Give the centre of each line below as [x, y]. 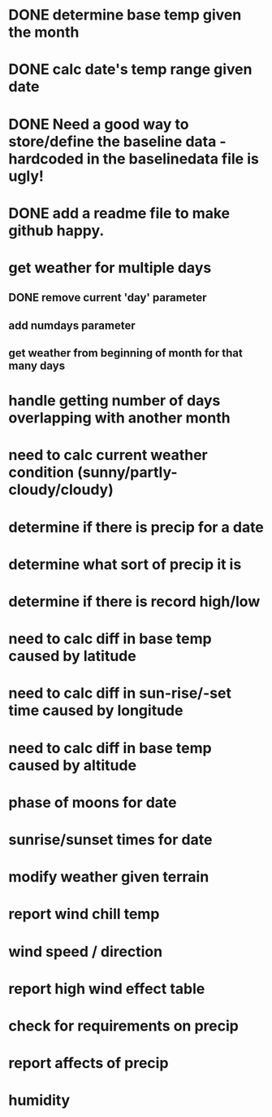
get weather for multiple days [110, 267]
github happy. [56, 230]
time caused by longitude [96, 711]
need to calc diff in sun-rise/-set [120, 693]
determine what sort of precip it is [125, 564]
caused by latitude [72, 656]
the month [44, 32]
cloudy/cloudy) [61, 490]
